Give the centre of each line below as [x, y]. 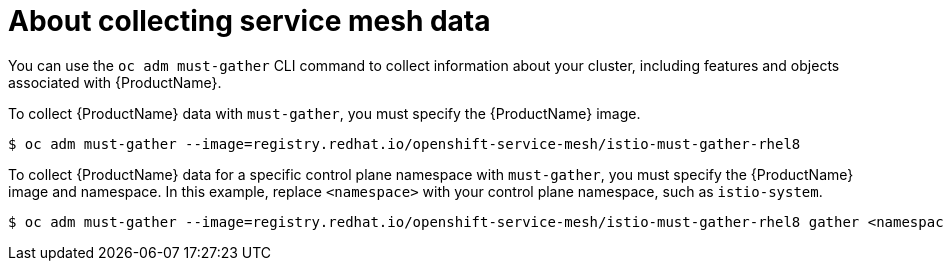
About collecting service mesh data [249, 21]
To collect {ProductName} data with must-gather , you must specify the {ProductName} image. [324, 113]
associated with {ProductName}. [115, 82]
